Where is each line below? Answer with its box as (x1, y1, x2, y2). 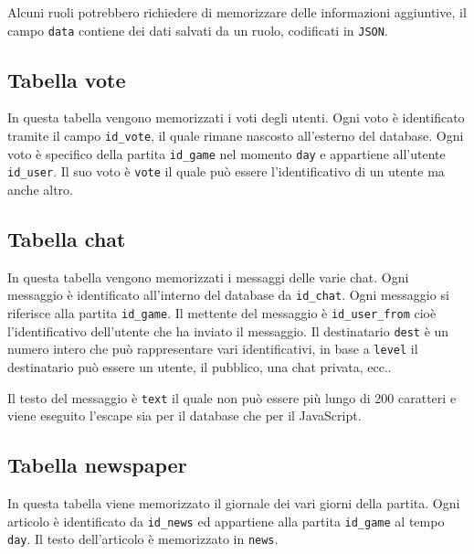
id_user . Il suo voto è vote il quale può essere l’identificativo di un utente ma (7, 162, 445, 181)
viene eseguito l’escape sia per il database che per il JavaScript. (7, 406, 362, 425)
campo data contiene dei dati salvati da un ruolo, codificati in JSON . (7, 20, 388, 39)
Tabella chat (7, 225, 126, 252)
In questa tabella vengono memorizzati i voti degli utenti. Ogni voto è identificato (7, 108, 465, 127)
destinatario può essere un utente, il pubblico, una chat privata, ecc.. (7, 357, 392, 377)
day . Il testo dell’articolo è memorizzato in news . (7, 529, 279, 549)
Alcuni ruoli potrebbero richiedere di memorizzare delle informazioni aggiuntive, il (7, 3, 467, 21)
